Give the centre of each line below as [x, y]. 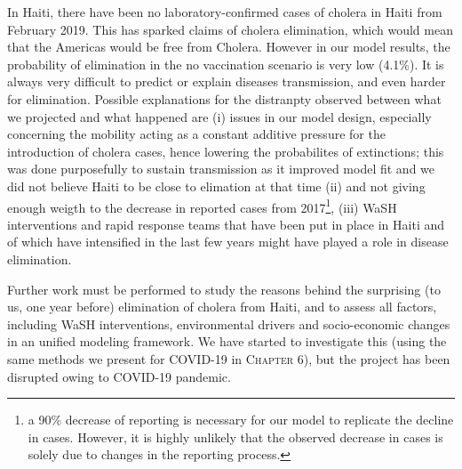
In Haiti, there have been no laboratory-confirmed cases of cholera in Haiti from [225, 12]
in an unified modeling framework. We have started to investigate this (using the [227, 341]
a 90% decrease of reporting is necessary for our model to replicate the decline [241, 420]
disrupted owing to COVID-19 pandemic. [119, 376]
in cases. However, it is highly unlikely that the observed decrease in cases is [235, 437]
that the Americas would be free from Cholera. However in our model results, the [229, 47]
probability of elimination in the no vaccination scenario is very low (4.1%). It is [226, 64]
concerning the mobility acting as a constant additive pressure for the [196, 134]
